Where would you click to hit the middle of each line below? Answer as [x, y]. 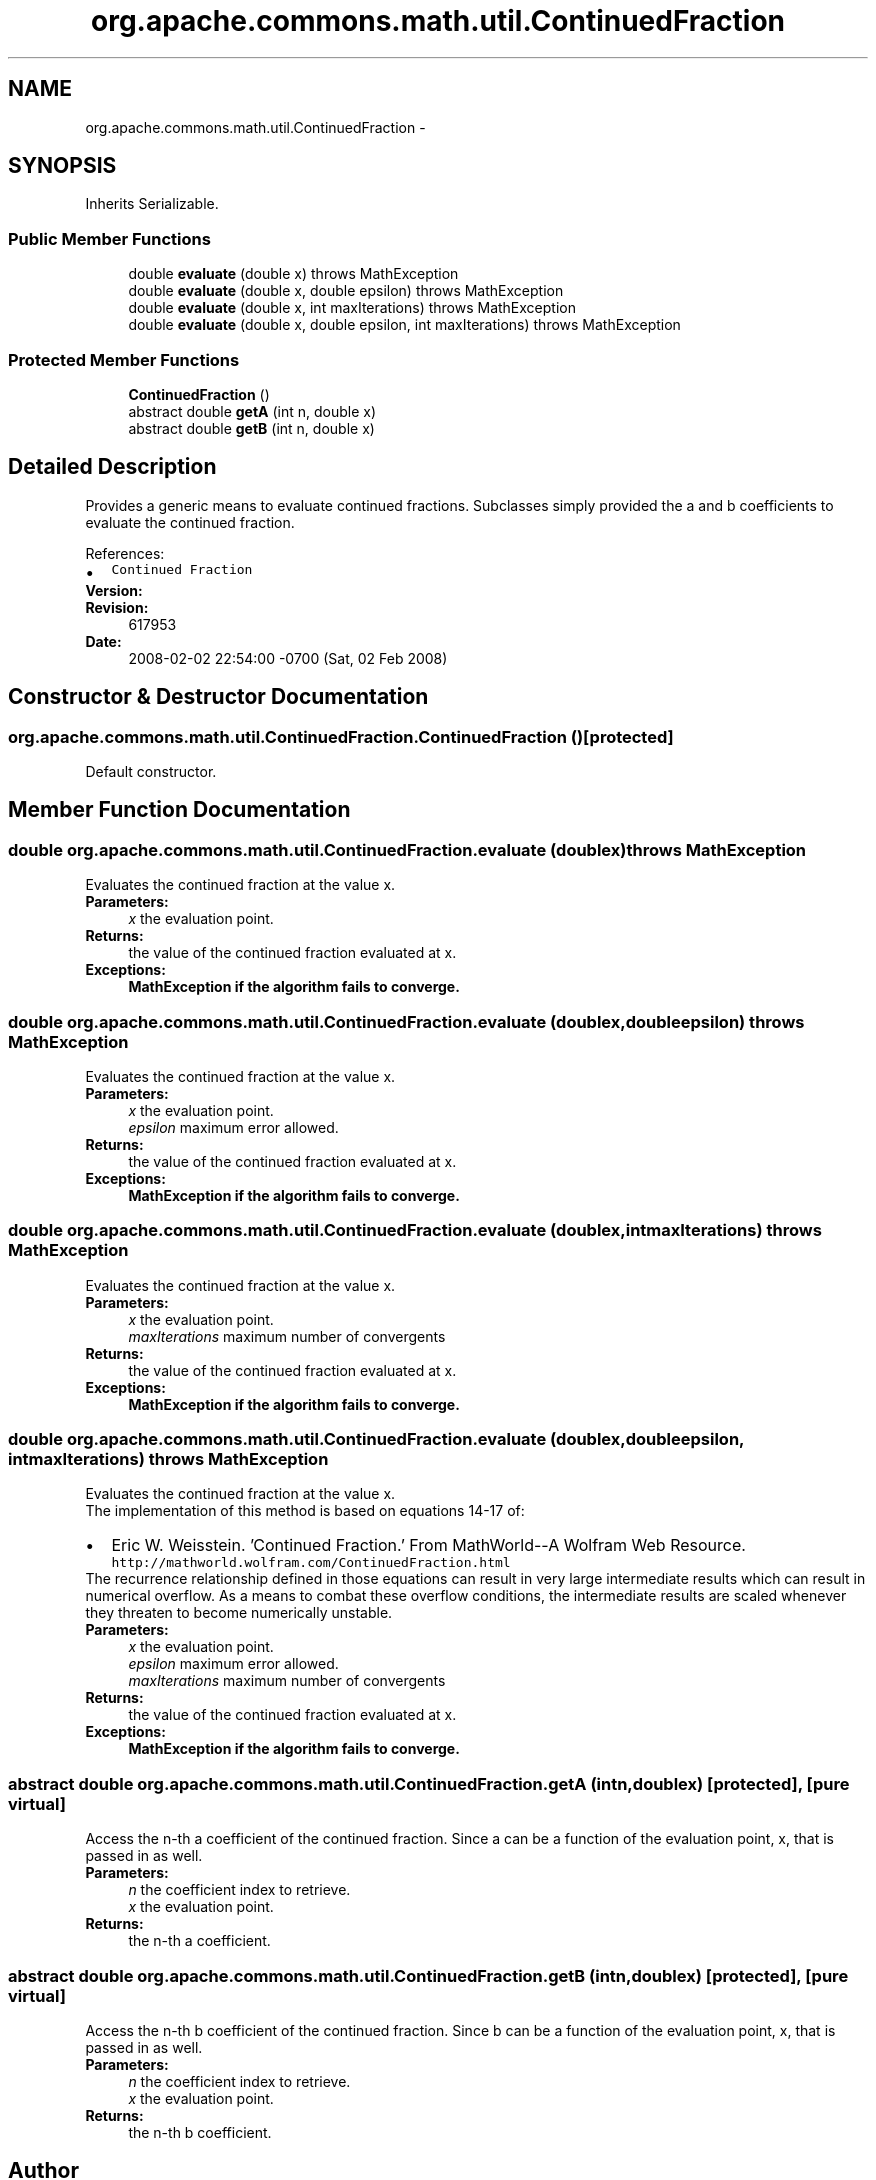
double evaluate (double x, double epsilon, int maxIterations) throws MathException [404, 325]
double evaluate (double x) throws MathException [293, 274]
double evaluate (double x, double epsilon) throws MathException [346, 291]
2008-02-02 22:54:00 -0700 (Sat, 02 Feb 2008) [288, 658]
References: [125, 553]
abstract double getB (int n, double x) [251, 428]
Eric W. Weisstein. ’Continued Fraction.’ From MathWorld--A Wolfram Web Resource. [428, 1545]
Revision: [117, 607]
